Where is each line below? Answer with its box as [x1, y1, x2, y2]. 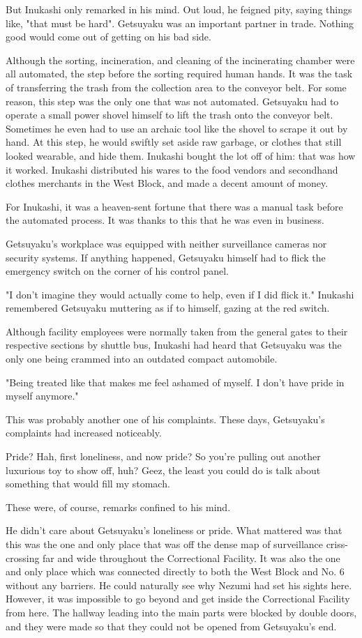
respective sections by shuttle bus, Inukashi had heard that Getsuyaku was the [6, 337, 342, 352]
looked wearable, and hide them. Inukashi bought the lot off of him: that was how [6, 148, 356, 162]
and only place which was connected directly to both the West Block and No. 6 [6, 564, 345, 579]
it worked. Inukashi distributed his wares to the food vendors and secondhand [6, 162, 338, 176]
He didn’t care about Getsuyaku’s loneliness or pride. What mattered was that [6, 523, 342, 538]
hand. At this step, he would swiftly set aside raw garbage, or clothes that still [6, 135, 342, 149]
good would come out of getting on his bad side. [6, 29, 211, 44]
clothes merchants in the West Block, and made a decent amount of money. [6, 176, 329, 190]
